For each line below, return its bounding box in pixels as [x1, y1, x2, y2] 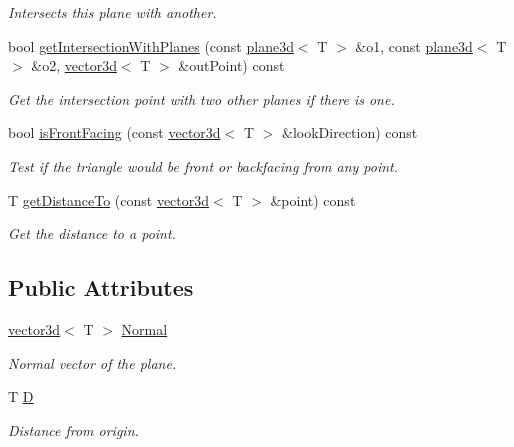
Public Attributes [8, 272, 194, 303]
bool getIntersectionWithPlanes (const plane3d [8, 35, 294, 56]
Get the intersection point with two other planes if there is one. [8, 88, 395, 109]
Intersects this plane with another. [8, 2, 217, 22]
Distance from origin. [8, 419, 139, 440]
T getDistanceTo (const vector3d [8, 189, 210, 210]
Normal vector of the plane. [8, 352, 177, 373]
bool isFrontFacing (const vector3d [8, 122, 221, 143]
